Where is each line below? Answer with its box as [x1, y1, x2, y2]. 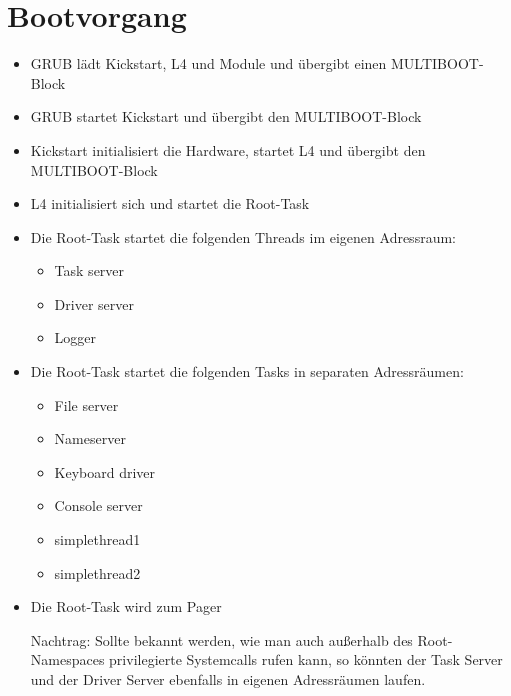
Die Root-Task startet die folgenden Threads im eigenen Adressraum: [30, 226, 456, 247]
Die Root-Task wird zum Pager [30, 596, 222, 617]
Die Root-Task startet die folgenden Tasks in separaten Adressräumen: [30, 361, 464, 382]
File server [54, 394, 119, 415]
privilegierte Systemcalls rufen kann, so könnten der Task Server [109, 649, 503, 670]
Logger [54, 327, 97, 348]
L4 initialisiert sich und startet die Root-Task [30, 193, 310, 214]
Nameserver [54, 428, 126, 449]
